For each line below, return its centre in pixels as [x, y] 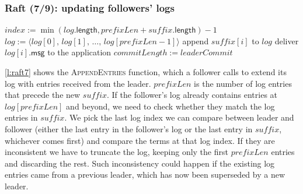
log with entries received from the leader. [78, 83]
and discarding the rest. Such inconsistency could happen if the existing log [140, 163]
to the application [79, 52]
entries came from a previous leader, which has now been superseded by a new [145, 174]
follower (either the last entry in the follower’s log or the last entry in [129, 128]
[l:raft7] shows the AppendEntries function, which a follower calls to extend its [146, 72]
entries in [21, 117]
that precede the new [43, 95]
